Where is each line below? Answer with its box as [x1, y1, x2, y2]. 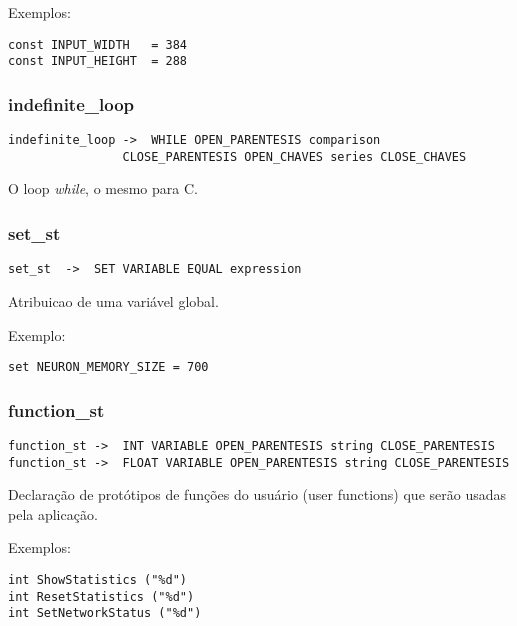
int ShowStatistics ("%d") [8, 573, 187, 588]
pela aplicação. [8, 503, 98, 524]
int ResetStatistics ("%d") [8, 589, 195, 604]
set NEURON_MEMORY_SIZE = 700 [8, 360, 209, 375]
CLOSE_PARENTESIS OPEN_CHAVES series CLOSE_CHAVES [122, 149, 467, 164]
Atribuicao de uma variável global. [8, 290, 219, 311]
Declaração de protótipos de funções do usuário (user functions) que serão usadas [8, 484, 507, 505]
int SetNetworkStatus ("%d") [8, 606, 202, 621]
